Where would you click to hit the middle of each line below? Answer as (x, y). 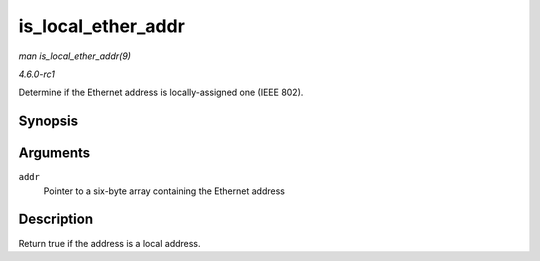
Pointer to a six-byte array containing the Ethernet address (164, 191)
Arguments (54, 153)
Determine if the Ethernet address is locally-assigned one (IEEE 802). (161, 92)
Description (56, 219)
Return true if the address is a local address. (109, 243)
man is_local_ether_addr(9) (75, 56)
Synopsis (48, 121)
